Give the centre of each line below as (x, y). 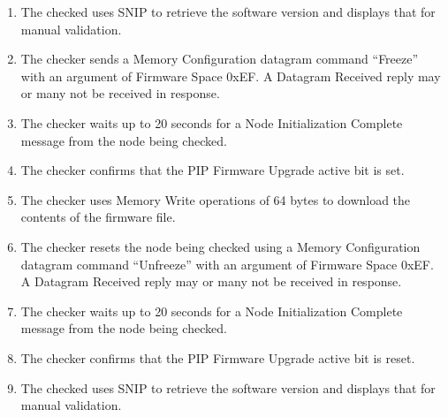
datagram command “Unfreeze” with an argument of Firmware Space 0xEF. (227, 264)
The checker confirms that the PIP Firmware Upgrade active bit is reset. (218, 357)
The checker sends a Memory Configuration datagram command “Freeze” (220, 59)
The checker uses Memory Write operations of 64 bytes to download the (216, 199)
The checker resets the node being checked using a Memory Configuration (220, 246)
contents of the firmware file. (98, 217)
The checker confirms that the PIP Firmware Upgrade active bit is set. (213, 170)
